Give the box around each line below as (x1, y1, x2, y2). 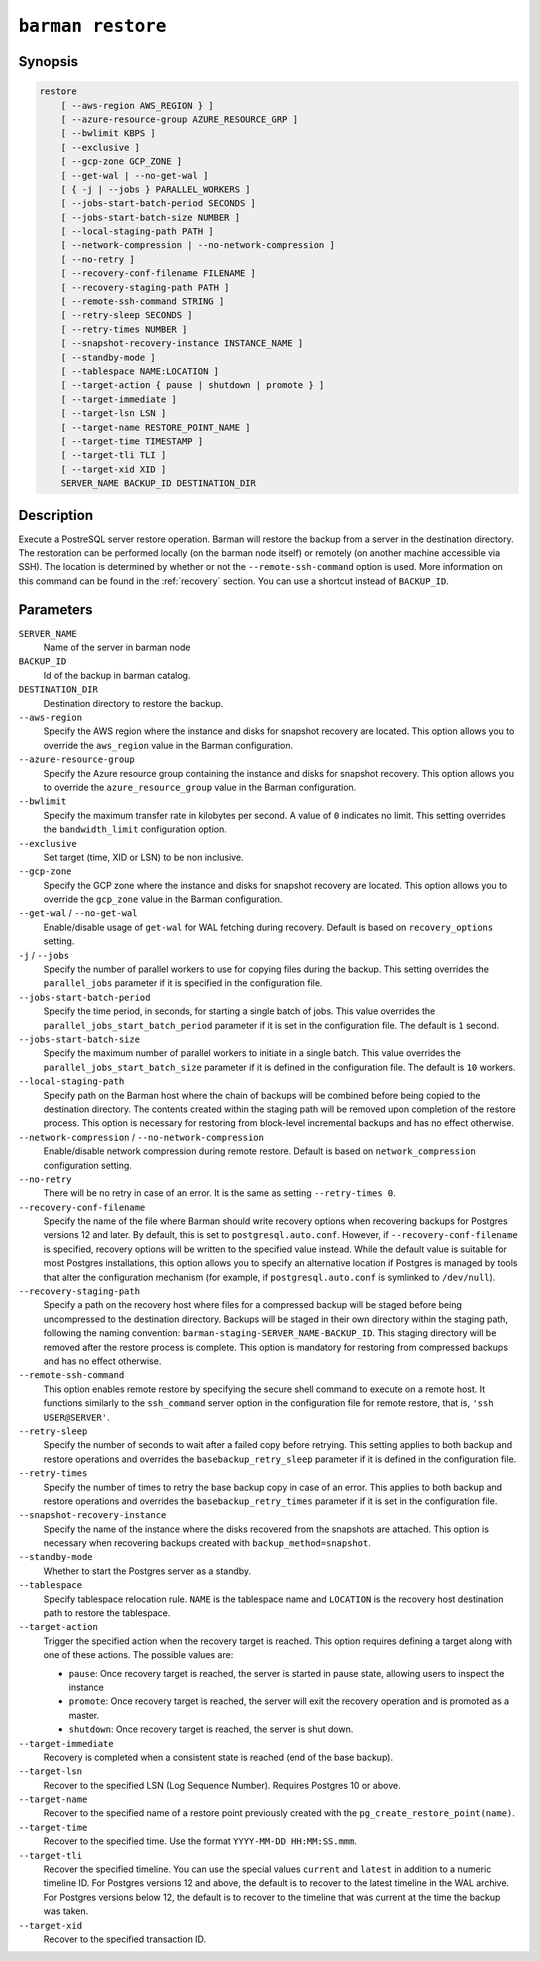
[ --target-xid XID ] (60, 463, 167, 475)
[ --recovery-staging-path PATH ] (60, 281, 230, 293)
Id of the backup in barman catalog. (43, 669, 191, 681)
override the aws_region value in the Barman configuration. (43, 739, 294, 751)
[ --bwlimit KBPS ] (60, 128, 157, 139)
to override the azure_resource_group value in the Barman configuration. (43, 781, 357, 793)
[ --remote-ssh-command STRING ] (60, 296, 225, 307)
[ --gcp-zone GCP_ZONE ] (60, 156, 183, 167)
